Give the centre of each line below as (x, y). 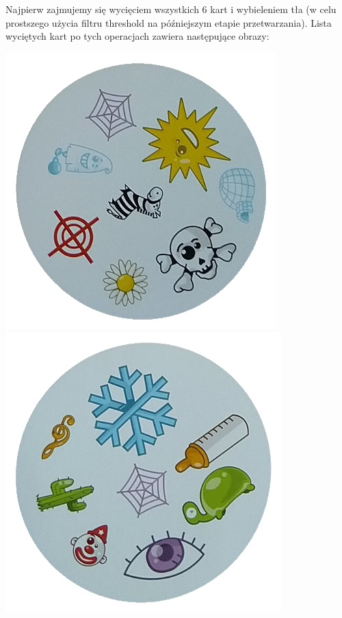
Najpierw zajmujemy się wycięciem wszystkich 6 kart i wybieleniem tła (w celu (171, 9)
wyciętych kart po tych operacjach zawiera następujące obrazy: (137, 36)
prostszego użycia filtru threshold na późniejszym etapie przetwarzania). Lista (169, 22)
